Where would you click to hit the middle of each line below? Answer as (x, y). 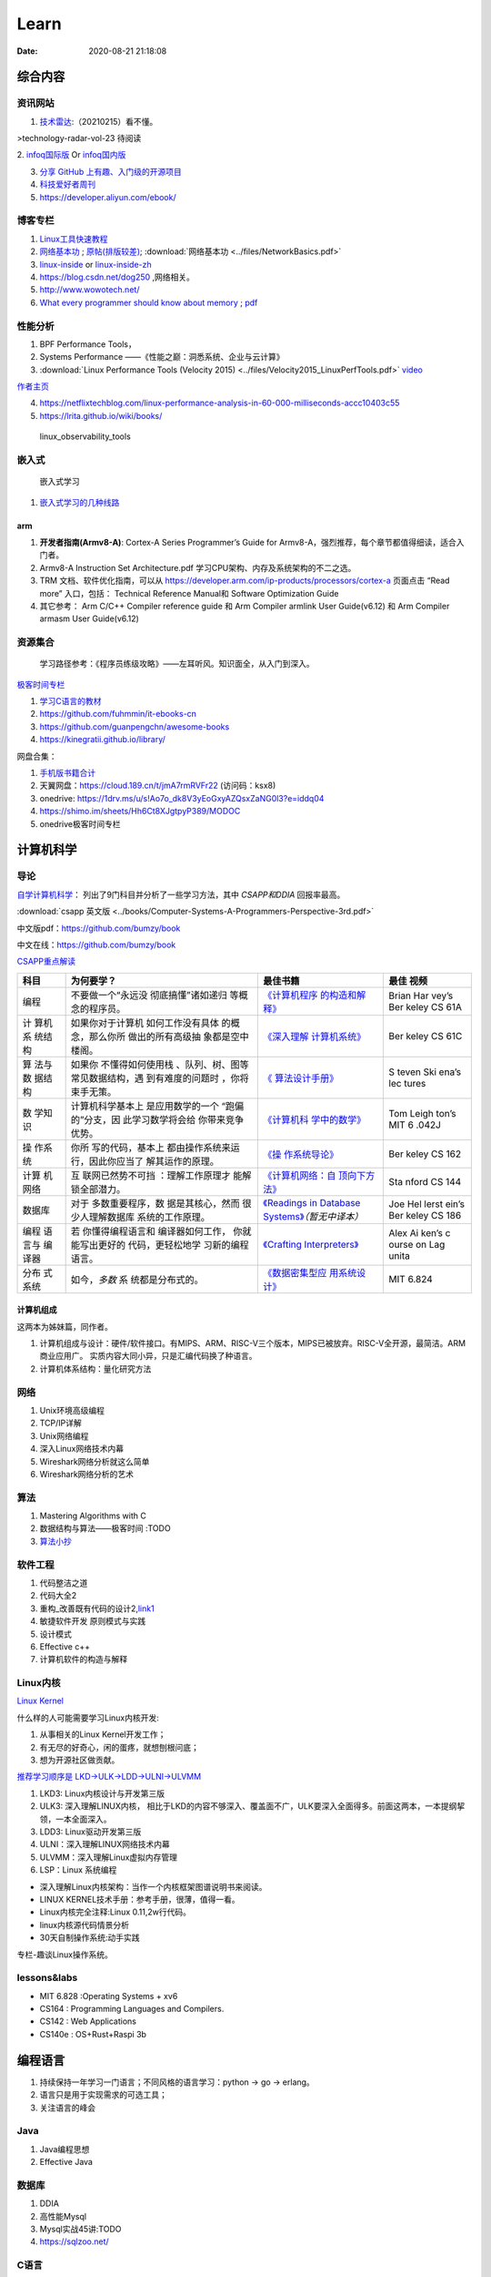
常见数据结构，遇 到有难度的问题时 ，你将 (160, 1077)
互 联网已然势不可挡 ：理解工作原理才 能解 (161, 1175)
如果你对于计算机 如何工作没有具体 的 (150, 1023)
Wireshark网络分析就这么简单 (95, 1461)
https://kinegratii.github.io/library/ (102, 740)
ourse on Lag (417, 1244)
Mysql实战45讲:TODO (80, 2229)
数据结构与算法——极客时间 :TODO (105, 1528)
